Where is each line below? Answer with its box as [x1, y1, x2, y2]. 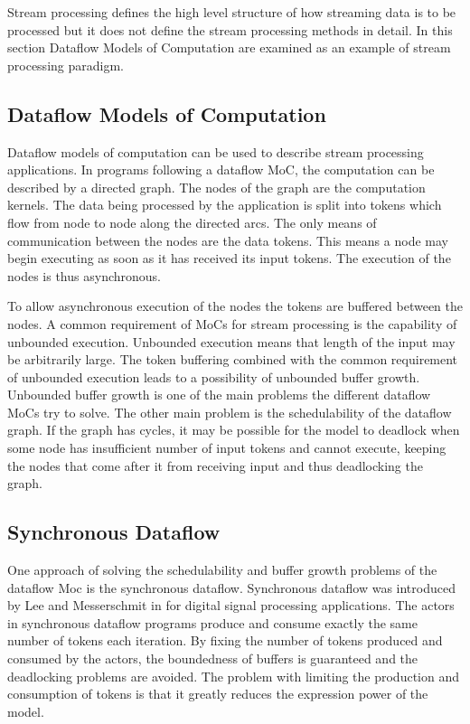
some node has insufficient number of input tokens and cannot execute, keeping [7, 438, 446, 457]
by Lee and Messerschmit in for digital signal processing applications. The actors [7, 596, 455, 615]
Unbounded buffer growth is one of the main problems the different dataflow [7, 385, 431, 404]
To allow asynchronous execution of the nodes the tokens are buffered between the [7, 296, 463, 315]
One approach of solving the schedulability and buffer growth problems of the [7, 560, 437, 579]
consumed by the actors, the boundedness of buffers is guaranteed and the [7, 649, 418, 668]
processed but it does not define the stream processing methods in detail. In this [7, 20, 453, 39]
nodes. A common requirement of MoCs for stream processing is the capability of [7, 314, 457, 333]
